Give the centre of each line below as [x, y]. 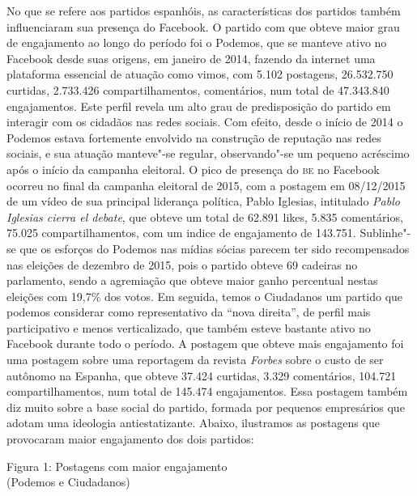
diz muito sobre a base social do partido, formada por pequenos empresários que [206, 407]
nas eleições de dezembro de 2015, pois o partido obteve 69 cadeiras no [182, 264]
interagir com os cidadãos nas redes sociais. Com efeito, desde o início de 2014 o [205, 122]
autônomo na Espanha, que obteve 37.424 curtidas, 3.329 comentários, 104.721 [202, 375]
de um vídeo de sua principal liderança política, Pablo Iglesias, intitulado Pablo [203, 201]
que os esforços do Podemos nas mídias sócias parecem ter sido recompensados [215, 248]
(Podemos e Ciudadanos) [68, 482]
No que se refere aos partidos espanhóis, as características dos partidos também [204, 11]
